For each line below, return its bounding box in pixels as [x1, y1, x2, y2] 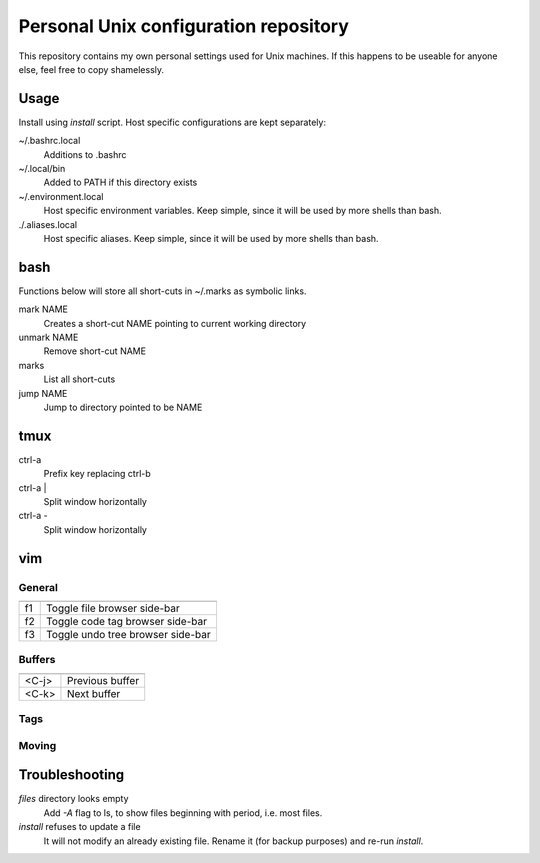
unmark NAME [18, 331, 79, 344]
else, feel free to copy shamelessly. [18, 63, 165, 75]
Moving [18, 738, 57, 752]
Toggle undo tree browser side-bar [46, 628, 211, 642]
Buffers [18, 653, 56, 667]
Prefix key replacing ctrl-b [43, 468, 152, 480]
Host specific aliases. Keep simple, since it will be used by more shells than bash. [43, 232, 379, 244]
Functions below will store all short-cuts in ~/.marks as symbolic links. [18, 285, 307, 297]
